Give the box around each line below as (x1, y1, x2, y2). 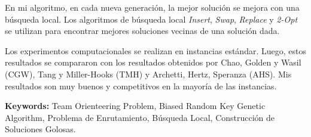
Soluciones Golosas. (5, 123, 76, 135)
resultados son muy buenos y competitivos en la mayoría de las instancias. (5, 79, 277, 92)
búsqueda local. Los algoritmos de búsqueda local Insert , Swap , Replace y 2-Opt (5, 13, 298, 25)
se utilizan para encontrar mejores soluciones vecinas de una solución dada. (5, 24, 280, 37)
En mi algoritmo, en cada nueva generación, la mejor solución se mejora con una (5, 1, 300, 13)
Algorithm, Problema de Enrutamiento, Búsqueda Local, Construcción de (5, 111, 275, 123)
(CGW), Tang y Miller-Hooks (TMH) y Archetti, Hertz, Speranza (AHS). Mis (5, 67, 292, 80)
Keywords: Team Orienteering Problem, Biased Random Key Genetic (5, 99, 266, 112)
